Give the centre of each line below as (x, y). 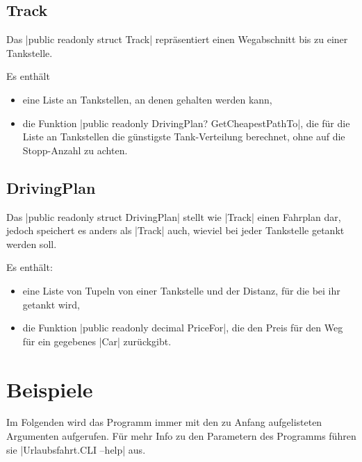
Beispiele (50, 389)
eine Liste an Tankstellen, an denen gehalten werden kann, (147, 99)
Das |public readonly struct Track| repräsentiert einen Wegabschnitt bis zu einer (177, 39)
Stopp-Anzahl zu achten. (75, 150)
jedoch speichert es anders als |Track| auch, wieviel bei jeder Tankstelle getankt (175, 230)
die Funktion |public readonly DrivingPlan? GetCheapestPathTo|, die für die (186, 123)
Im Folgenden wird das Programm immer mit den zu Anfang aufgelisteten (164, 422)
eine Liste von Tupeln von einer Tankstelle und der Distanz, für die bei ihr (181, 290)
